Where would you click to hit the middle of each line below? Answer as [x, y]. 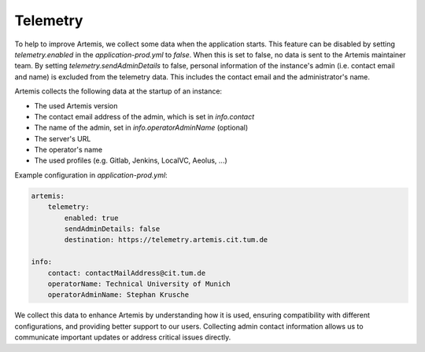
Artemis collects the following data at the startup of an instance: [118, 91]
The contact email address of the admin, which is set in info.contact [144, 116]
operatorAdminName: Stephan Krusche [118, 295]
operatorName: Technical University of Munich [139, 284]
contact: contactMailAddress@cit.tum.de [127, 273]
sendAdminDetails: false [112, 229]
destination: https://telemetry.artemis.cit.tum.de [166, 240]
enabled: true [91, 218]
